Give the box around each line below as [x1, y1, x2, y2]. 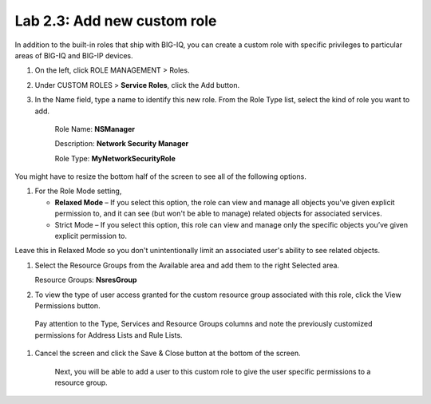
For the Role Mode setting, [34, 186, 122, 196]
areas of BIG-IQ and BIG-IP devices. [14, 50, 133, 60]
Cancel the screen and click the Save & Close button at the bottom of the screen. [34, 348, 301, 358]
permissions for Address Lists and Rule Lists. [34, 330, 183, 339]
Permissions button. [34, 300, 101, 311]
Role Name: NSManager [54, 124, 136, 133]
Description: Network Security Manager [54, 139, 189, 149]
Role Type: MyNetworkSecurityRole [54, 153, 176, 163]
